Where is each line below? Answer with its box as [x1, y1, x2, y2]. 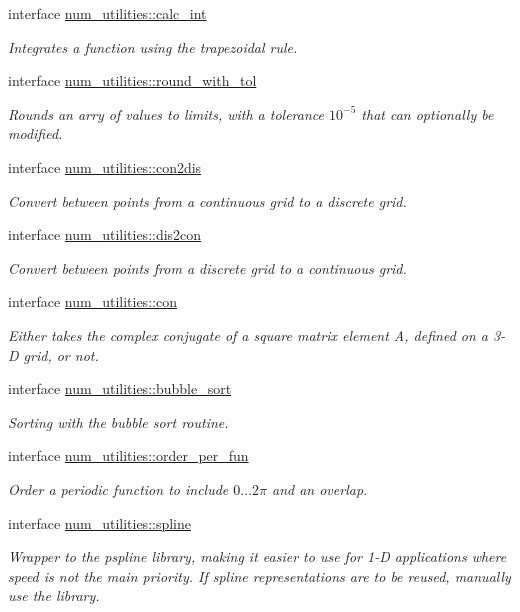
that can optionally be [361, 103, 494, 124]
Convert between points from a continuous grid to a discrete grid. [8, 190, 407, 211]
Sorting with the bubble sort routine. [8, 411, 229, 432]
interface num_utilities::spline [8, 512, 191, 533]
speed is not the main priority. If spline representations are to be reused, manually [8, 565, 511, 586]
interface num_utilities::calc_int [8, 3, 207, 23]
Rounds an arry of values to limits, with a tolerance [8, 103, 324, 124]
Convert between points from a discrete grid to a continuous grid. [8, 257, 407, 278]
